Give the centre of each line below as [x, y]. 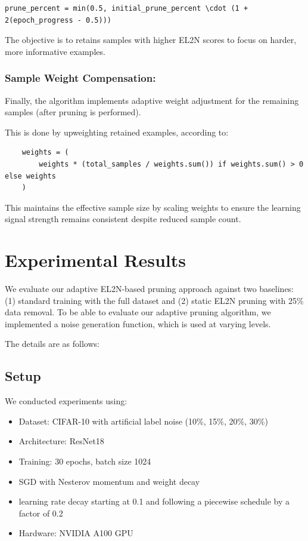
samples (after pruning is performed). [73, 112]
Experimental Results [95, 260]
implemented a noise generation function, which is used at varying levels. [138, 323]
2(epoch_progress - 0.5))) [58, 20]
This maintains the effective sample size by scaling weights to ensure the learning [153, 207]
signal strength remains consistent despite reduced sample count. [123, 219]
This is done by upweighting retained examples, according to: [117, 132]
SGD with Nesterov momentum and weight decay [109, 481]
